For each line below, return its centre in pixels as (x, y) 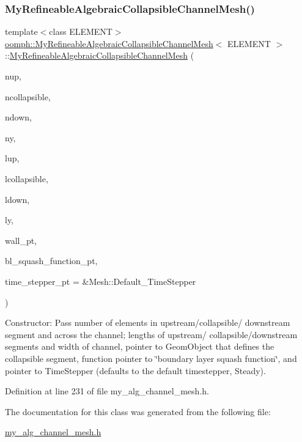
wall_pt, (21, 240)
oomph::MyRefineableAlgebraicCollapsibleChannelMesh (109, 43)
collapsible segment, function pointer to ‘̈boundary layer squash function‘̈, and (151, 358)
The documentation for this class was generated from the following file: (138, 411)
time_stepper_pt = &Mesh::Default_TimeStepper (101, 281)
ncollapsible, (28, 96)
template (21, 31)
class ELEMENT (81, 31)
